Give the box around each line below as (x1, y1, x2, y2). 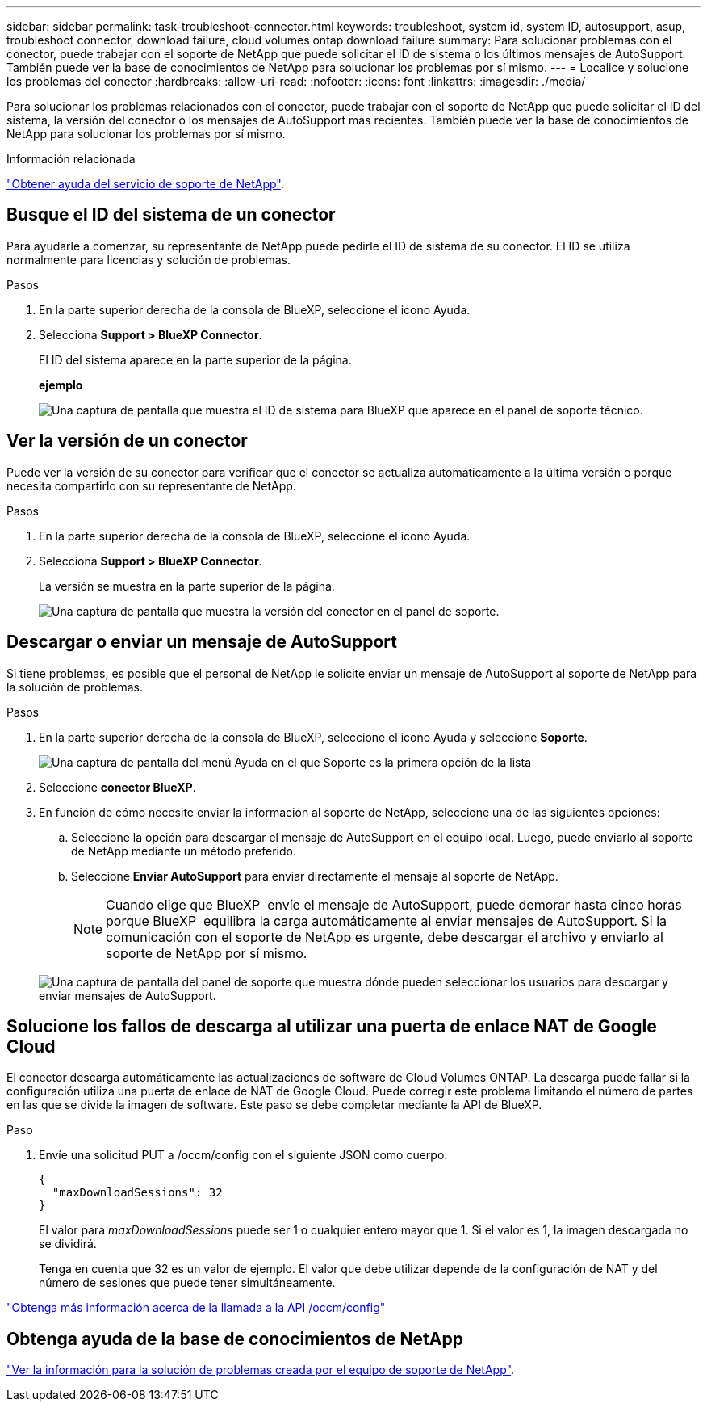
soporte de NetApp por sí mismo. (106, 944, 307, 961)
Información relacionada (6, 152, 136, 166)
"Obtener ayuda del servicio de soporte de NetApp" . (6, 177, 284, 191)
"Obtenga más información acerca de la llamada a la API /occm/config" (6, 1301, 386, 1315)
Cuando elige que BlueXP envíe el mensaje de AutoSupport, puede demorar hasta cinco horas (106, 896, 682, 913)
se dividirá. (39, 1237, 97, 1251)
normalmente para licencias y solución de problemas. (6, 252, 291, 267)
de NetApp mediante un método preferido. (71, 843, 296, 858)
